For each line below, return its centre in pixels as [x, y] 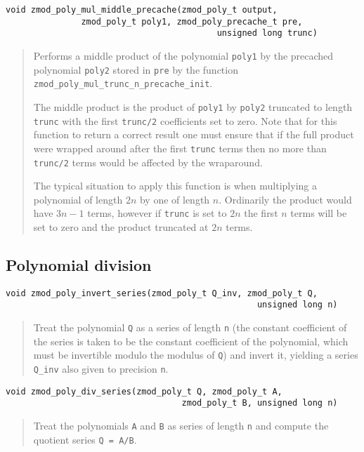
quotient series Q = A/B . [85, 439]
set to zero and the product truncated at [121, 227]
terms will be [319, 213]
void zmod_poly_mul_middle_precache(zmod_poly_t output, [142, 10]
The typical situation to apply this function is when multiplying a [175, 186]
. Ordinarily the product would [285, 199]
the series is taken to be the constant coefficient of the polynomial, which [191, 341]
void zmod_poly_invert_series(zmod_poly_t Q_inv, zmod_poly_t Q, [162, 293]
